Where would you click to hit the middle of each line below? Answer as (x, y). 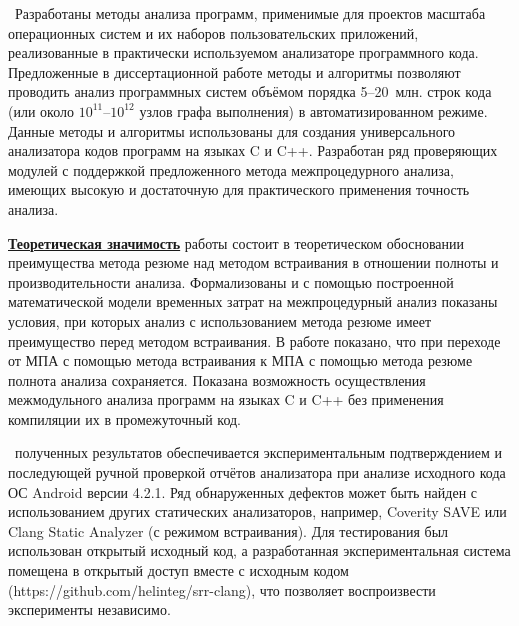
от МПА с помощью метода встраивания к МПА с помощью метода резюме (240, 360)
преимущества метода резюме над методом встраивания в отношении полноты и (253, 262)
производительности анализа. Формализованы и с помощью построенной (231, 281)
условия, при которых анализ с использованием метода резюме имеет (220, 320)
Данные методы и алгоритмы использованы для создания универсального (232, 130)
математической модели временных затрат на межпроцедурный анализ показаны (253, 301)
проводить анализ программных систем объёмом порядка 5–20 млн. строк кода (250, 91)
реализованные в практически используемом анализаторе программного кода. (243, 52)
